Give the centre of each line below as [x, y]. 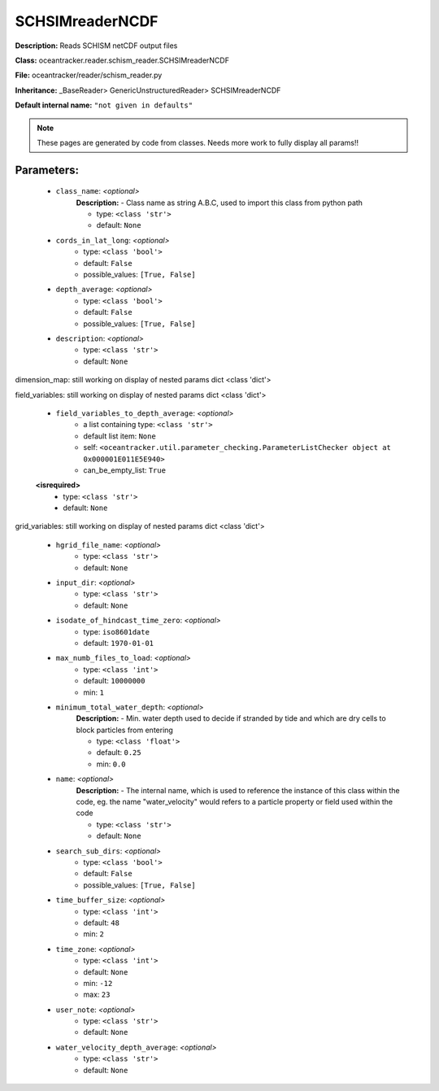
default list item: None [120, 436]
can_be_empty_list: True [125, 470]
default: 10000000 [114, 681]
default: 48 [101, 923]
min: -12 [98, 983]
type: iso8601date [117, 631]
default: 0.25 [119, 753]
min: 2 [94, 934]
